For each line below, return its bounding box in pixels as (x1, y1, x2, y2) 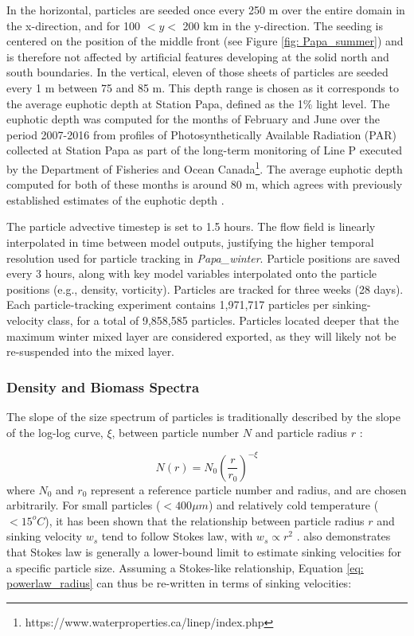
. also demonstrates (296, 528, 391, 544)
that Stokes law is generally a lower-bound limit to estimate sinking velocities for (6, 544, 401, 560)
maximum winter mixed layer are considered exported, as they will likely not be (6, 327, 396, 344)
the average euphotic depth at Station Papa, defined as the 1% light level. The (6, 95, 390, 111)
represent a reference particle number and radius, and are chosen (91, 481, 407, 497)
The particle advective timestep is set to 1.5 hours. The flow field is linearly (6, 218, 376, 235)
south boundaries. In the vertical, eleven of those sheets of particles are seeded (6, 64, 389, 80)
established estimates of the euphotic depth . (6, 191, 225, 208)
